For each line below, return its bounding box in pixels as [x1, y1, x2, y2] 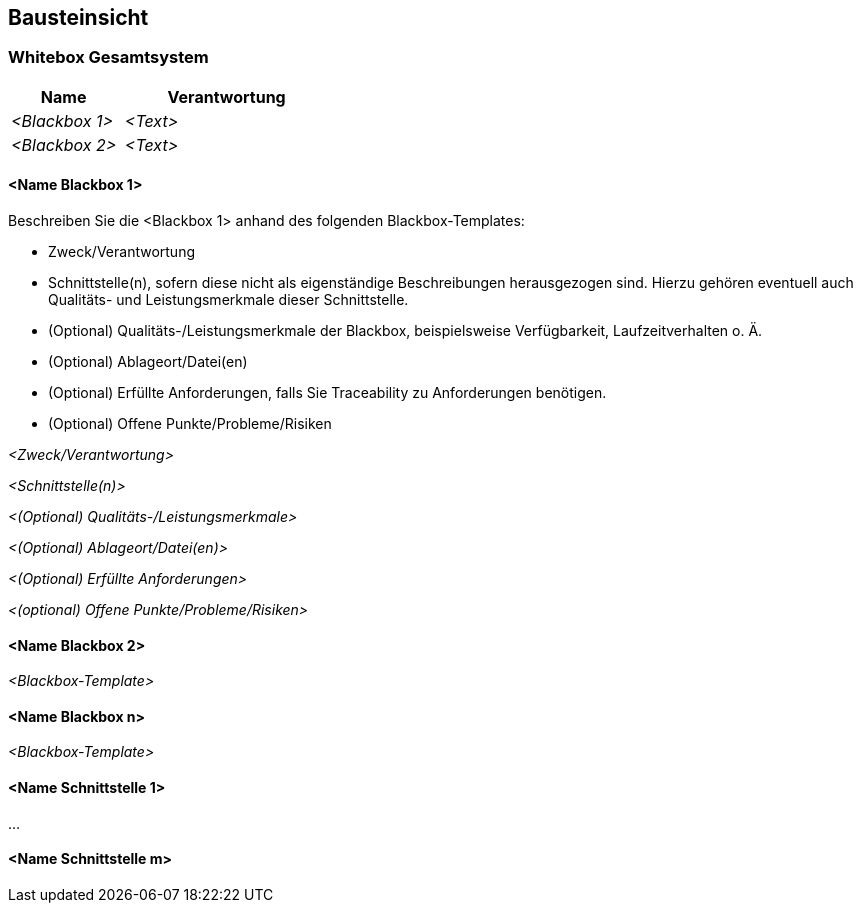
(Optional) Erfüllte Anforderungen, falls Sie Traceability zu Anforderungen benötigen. [48, 384, 607, 402]
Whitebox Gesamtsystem [8, 47, 209, 68]
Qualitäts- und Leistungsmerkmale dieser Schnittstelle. [48, 291, 409, 309]
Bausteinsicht [8, 5, 149, 30]
